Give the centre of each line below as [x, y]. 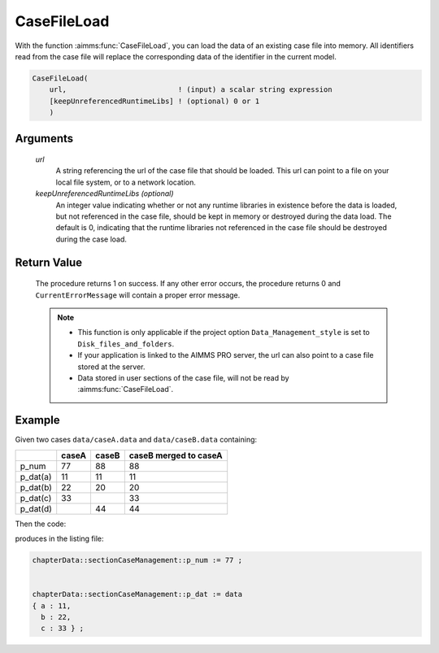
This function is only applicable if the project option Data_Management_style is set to [224, 333]
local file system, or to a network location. [126, 182]
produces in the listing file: [59, 539]
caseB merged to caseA [176, 455]
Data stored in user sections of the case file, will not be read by [183, 377]
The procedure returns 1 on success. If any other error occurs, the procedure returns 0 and [188, 284]
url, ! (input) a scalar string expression [191, 90]
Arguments [44, 138]
